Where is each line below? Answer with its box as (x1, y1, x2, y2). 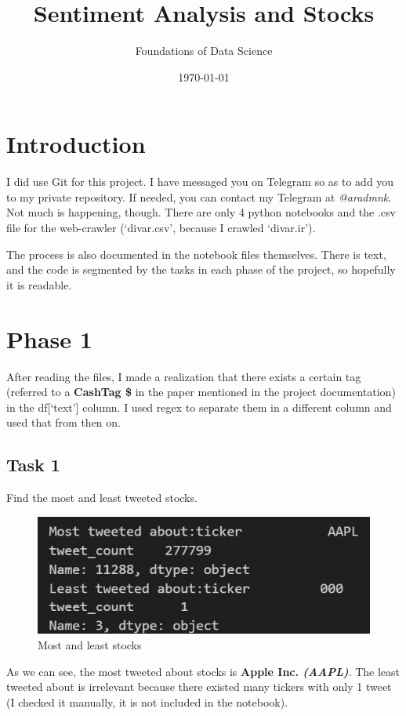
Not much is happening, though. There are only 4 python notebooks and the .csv (6, 204, 396, 220)
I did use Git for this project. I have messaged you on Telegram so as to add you (6, 173, 394, 190)
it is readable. (6, 276, 72, 293)
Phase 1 (6, 322, 92, 354)
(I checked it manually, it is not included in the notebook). (6, 693, 288, 710)
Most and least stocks (38, 637, 142, 653)
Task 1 (6, 452, 60, 477)
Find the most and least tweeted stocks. (6, 489, 198, 506)
